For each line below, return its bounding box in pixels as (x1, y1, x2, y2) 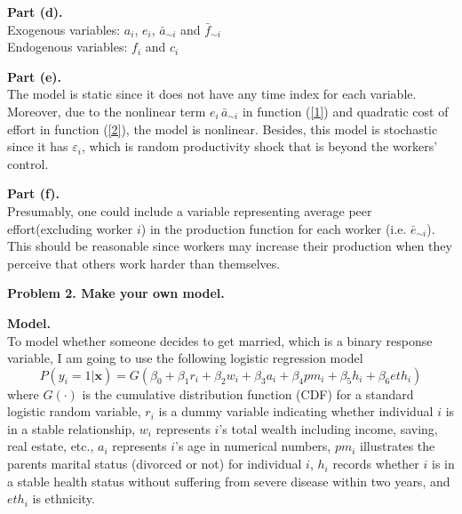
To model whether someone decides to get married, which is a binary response (7, 331, 433, 349)
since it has (7, 137, 68, 156)
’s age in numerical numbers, (175, 437, 331, 455)
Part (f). (7, 184, 60, 203)
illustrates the (360, 437, 435, 455)
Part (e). (7, 67, 61, 85)
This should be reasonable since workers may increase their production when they (7, 237, 452, 255)
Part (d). (7, 3, 63, 20)
